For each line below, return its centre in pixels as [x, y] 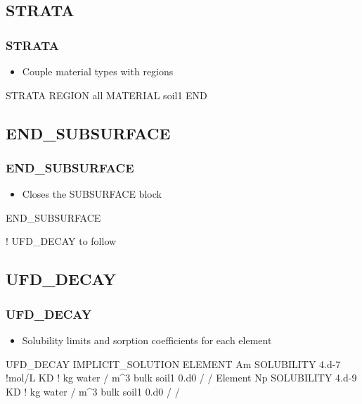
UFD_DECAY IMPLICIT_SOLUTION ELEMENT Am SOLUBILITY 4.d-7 [173, 364]
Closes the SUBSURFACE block [92, 194]
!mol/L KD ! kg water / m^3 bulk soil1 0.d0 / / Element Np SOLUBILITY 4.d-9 [181, 378]
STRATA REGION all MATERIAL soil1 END [106, 95]
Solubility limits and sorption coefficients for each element [147, 340]
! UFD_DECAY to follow [61, 241]
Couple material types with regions [98, 71]
